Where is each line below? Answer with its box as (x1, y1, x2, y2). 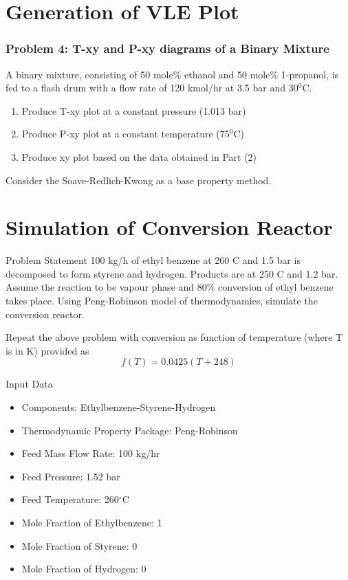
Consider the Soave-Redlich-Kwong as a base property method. (6, 172, 272, 187)
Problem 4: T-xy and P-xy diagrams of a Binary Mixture (6, 40, 329, 57)
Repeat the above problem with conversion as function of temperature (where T (6, 330, 343, 344)
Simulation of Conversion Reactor (6, 213, 333, 241)
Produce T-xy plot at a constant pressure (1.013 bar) (21, 103, 246, 118)
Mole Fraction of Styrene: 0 (21, 538, 138, 553)
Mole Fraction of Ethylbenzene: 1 (21, 515, 162, 529)
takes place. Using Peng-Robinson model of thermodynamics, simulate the (6, 293, 318, 308)
